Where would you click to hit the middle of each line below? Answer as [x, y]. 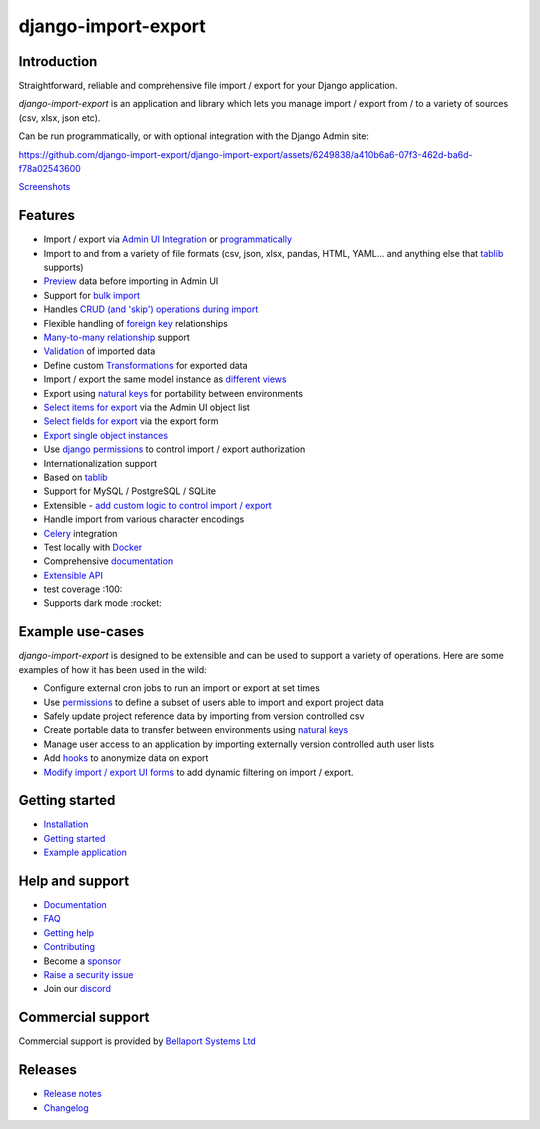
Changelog [66, 1107]
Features [46, 215]
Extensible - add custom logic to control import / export [157, 505]
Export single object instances [106, 435]
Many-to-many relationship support [116, 337]
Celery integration [80, 533]
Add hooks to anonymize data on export [126, 758]
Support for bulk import [91, 295]
